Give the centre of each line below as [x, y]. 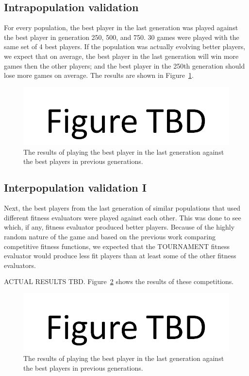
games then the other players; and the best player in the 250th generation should [124, 65]
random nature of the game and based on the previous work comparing [110, 237]
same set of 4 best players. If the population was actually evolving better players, [125, 46]
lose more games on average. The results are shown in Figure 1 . [99, 75]
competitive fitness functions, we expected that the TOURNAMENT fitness [117, 246]
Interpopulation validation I [75, 188]
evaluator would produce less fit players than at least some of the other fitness [120, 256]
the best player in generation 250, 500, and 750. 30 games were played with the [122, 37]
